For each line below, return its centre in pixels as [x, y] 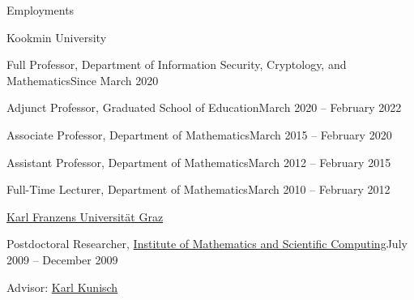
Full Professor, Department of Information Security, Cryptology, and [177, 64]
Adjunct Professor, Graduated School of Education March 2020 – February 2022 [204, 107]
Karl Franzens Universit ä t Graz [85, 216]
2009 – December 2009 [62, 259]
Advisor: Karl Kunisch [62, 287]
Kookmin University [57, 37]
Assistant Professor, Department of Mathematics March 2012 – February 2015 [199, 162]
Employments [41, 10]
